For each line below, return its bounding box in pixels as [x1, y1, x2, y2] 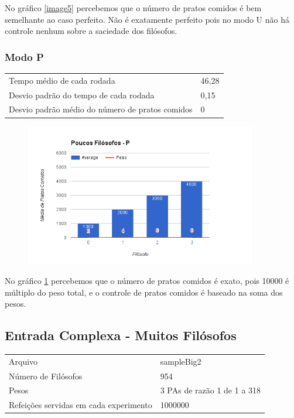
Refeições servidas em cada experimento [9, 399, 152, 411]
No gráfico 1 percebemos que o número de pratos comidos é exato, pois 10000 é [5, 275, 289, 287]
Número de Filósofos [9, 369, 83, 382]
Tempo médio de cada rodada [9, 74, 115, 86]
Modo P [5, 49, 44, 64]
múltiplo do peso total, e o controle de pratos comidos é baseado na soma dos [5, 286, 283, 298]
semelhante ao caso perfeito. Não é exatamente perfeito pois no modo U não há [5, 13, 289, 25]
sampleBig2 [160, 355, 201, 367]
